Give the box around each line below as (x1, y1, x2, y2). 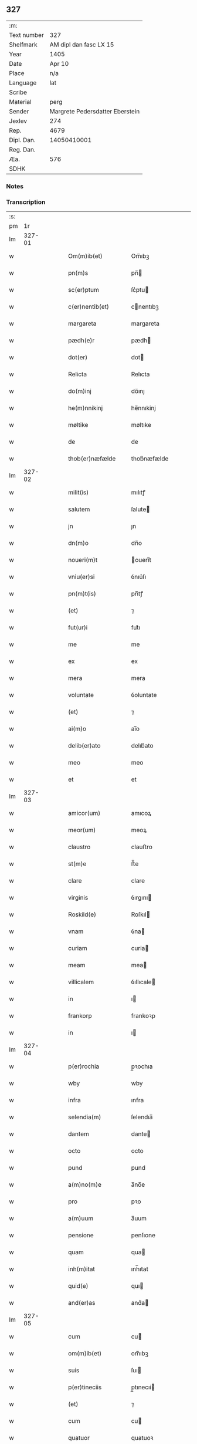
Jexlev (9, 117, 28, 125)
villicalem (68, 978, 94, 986)
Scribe (9, 88, 28, 96)
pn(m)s (68, 269, 89, 277)
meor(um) (68, 826, 96, 834)
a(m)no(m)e (68, 1180, 101, 1189)
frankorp (68, 1012, 92, 1020)
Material (9, 97, 32, 106)
